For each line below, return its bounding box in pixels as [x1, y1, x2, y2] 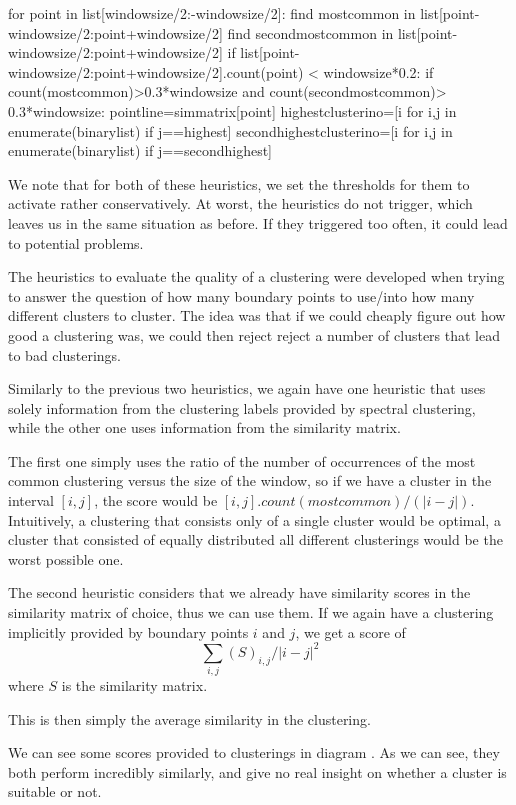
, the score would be [94, 490, 218, 511]
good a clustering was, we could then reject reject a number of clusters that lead [8, 324, 501, 345]
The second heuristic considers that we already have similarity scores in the [8, 582, 471, 603]
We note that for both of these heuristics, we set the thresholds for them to [8, 173, 470, 194]
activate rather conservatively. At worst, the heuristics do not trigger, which [8, 193, 473, 214]
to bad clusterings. [8, 344, 121, 365]
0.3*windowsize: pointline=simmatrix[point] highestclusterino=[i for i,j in [8, 100, 457, 121]
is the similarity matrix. [61, 675, 208, 696]
